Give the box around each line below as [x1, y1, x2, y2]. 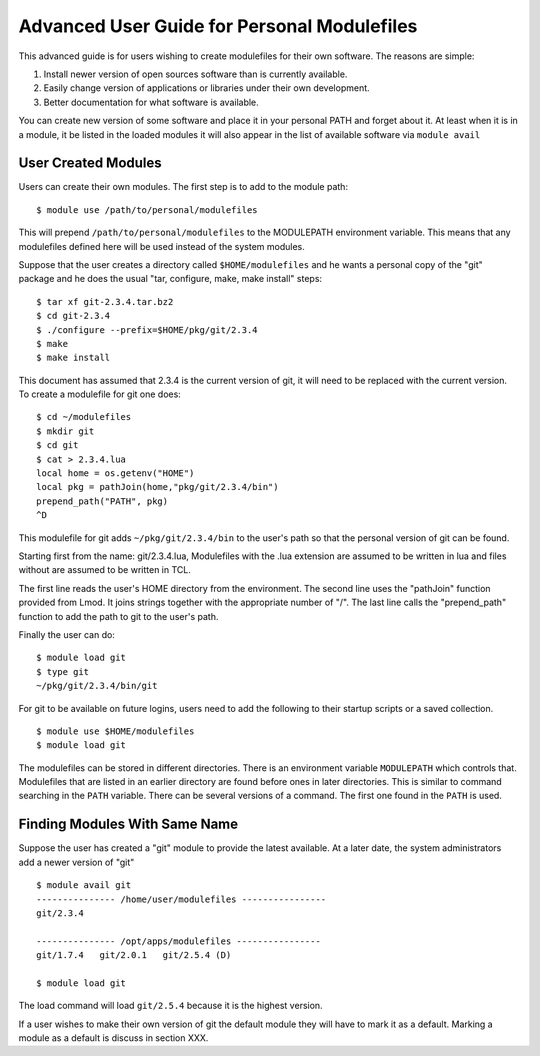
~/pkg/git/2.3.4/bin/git [36, 680, 158, 692]
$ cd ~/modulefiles [36, 411, 132, 423]
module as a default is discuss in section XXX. [18, 1032, 209, 1044]
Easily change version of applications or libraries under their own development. [43, 82, 370, 94]
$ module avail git [36, 880, 132, 891]
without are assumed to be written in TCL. [18, 564, 192, 576]
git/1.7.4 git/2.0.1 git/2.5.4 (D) [36, 950, 232, 961]
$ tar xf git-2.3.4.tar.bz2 [36, 296, 174, 307]
